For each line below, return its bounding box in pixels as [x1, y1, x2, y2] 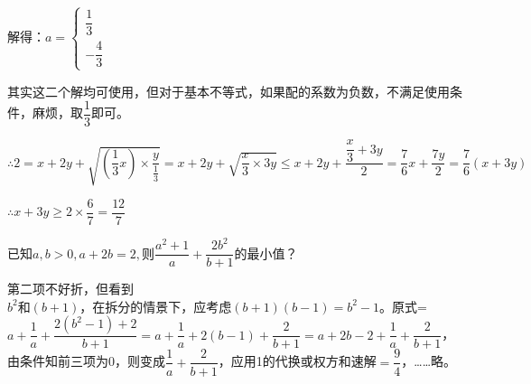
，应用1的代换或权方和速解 [218, 351, 377, 370]
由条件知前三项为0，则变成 [7, 351, 165, 370]
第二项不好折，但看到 [7, 279, 134, 298]
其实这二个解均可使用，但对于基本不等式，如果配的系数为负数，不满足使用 [7, 81, 450, 100]
